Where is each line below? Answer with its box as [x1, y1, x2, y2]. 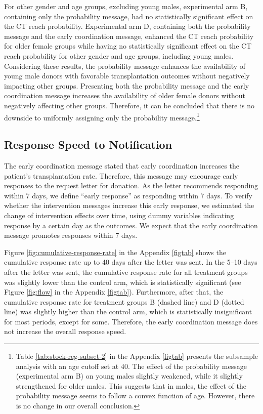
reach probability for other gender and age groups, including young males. [4, 50, 234, 61]
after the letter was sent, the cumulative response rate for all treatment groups [4, 266, 248, 277]
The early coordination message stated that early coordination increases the [4, 160, 239, 171]
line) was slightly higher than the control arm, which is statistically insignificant [4, 306, 252, 317]
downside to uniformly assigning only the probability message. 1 [4, 110, 200, 122]
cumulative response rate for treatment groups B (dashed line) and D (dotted [4, 296, 244, 307]
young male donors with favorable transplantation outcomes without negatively [4, 70, 250, 81]
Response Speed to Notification [4, 137, 172, 152]
